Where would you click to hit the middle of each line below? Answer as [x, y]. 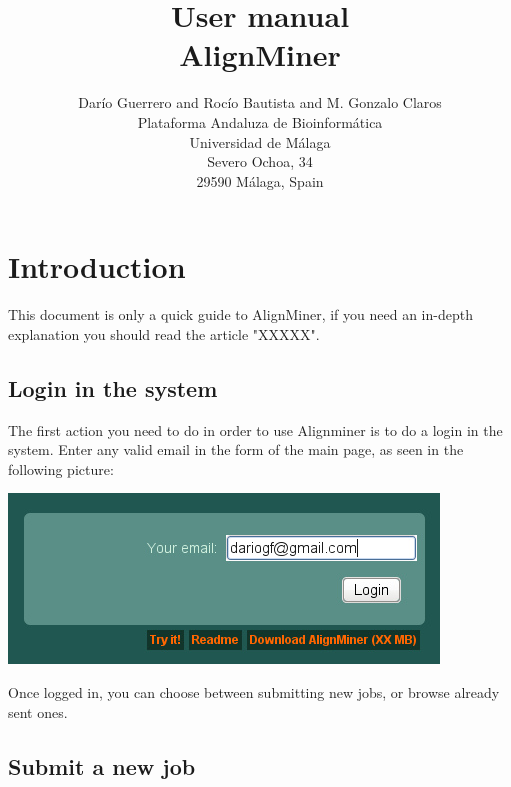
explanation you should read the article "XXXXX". [164, 333]
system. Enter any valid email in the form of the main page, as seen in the [236, 449]
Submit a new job [102, 765]
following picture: [61, 468]
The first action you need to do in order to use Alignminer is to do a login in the [255, 429]
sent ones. [38, 711]
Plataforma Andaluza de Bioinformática [260, 121]
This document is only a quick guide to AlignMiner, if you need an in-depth [240, 314]
